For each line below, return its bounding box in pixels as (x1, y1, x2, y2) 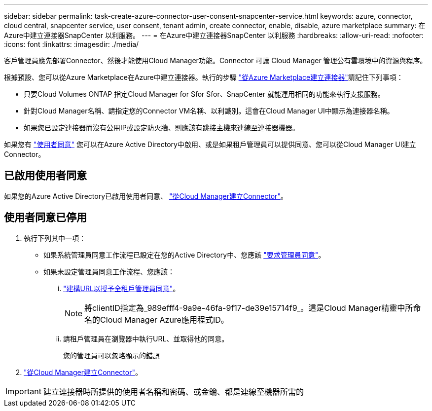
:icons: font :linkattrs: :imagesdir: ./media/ (4, 40, 139, 48)
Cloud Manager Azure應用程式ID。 (100, 314, 229, 325)
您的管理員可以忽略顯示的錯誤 (63, 351, 160, 360)
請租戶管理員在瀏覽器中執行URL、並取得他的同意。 (63, 334, 229, 343)
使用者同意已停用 (4, 211, 87, 224)
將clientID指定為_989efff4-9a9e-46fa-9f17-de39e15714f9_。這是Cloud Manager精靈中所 (84, 302, 413, 313)
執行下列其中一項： (24, 233, 86, 242)
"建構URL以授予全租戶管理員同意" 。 (63, 284, 180, 293)
